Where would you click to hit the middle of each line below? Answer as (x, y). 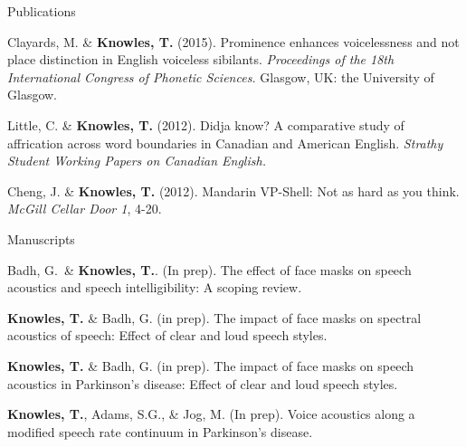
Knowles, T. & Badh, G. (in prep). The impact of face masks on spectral (214, 317)
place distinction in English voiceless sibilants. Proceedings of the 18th (201, 59)
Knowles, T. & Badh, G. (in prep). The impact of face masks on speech (211, 365)
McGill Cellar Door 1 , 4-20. (85, 209)
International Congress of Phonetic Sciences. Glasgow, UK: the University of (221, 76)
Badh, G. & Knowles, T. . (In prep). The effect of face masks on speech (209, 269)
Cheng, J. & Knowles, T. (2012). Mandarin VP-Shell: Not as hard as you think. (233, 190)
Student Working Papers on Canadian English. (137, 161)
